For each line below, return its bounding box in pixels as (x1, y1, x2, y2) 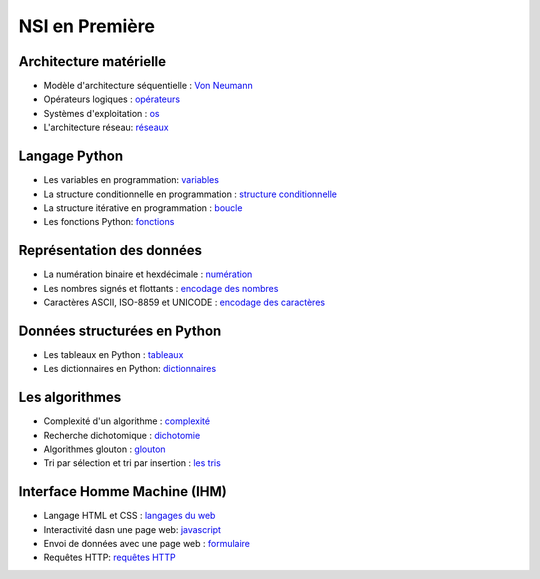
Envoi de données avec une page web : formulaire (43, 538, 250, 550)
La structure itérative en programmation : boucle (43, 201, 243, 214)
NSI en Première (18, 15, 155, 37)
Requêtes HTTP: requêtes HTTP (43, 551, 176, 564)
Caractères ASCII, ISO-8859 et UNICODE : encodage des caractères (43, 296, 325, 308)
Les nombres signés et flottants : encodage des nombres (43, 282, 279, 294)
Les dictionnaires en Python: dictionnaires (43, 363, 217, 375)
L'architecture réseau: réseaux (43, 121, 169, 134)
